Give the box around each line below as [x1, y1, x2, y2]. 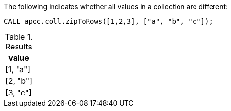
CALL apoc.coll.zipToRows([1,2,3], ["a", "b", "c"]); [4, 17, 213, 25]
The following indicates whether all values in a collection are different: [4, 2, 228, 11]
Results [5, 42, 32, 51]
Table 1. [5, 32, 33, 42]
